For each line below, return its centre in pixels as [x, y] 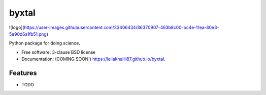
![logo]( [17, 27]
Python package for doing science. [45, 43]
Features [23, 73]
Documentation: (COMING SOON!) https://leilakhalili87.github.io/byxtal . [93, 59]
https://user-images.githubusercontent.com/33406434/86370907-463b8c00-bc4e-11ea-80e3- [121, 27]
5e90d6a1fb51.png [28, 34]
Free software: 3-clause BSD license [58, 52]
